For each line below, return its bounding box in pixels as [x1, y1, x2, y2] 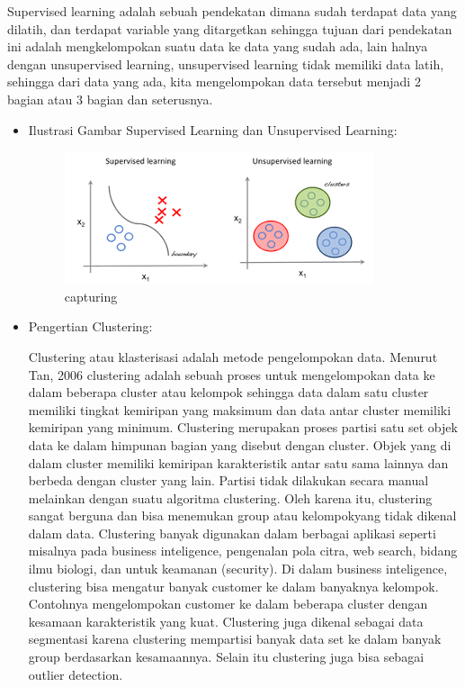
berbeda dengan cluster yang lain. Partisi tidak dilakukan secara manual [28, 471, 429, 490]
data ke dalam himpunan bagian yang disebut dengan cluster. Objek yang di [28, 435, 452, 454]
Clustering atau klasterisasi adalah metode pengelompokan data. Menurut [28, 347, 438, 366]
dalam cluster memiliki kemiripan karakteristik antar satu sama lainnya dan [28, 453, 449, 472]
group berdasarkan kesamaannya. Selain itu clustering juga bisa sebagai [28, 647, 425, 666]
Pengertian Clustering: [28, 317, 153, 336]
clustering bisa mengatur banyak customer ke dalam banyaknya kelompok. [28, 576, 439, 595]
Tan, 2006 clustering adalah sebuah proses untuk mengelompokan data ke [28, 365, 435, 384]
